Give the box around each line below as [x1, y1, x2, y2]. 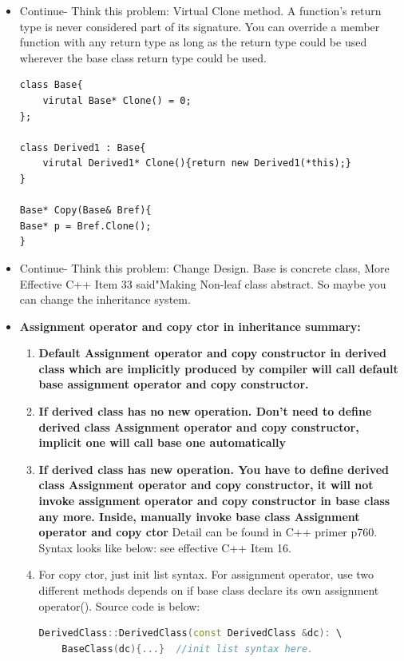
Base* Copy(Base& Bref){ [19, 205, 152, 217]
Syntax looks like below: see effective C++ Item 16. [38, 539, 291, 555]
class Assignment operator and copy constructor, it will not [38, 476, 374, 493]
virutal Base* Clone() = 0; [42, 94, 192, 106]
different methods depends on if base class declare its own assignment [38, 582, 379, 598]
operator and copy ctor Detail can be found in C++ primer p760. [38, 524, 378, 540]
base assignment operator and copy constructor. [38, 376, 309, 392]
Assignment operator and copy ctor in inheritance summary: [19, 317, 361, 334]
